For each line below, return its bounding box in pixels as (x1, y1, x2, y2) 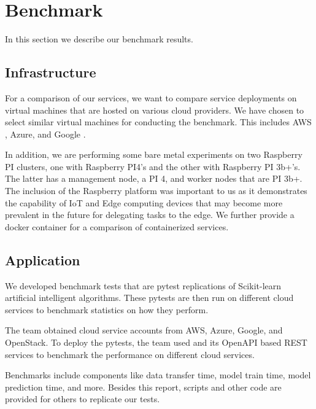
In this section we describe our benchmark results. (5, 33, 193, 45)
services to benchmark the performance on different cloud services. (5, 348, 255, 360)
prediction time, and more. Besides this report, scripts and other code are (5, 380, 282, 393)
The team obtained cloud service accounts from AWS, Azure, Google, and (5, 324, 283, 337)
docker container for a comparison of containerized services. (5, 220, 229, 233)
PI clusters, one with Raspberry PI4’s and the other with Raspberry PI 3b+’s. (5, 160, 301, 173)
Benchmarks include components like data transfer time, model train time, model (5, 368, 311, 381)
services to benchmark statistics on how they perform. (5, 303, 209, 316)
